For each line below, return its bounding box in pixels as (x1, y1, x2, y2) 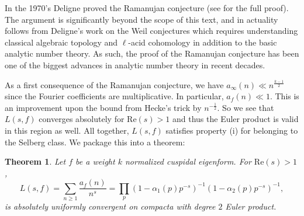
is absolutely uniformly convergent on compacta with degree (5, 200, 216, 212)
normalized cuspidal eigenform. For (125, 155, 251, 168)
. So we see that (217, 101, 274, 113)
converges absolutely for (39, 113, 125, 125)
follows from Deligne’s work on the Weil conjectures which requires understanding (5, 25, 298, 37)
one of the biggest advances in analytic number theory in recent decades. (5, 58, 265, 71)
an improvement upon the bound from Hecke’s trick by (5, 101, 202, 113)
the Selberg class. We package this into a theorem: (5, 135, 185, 148)
